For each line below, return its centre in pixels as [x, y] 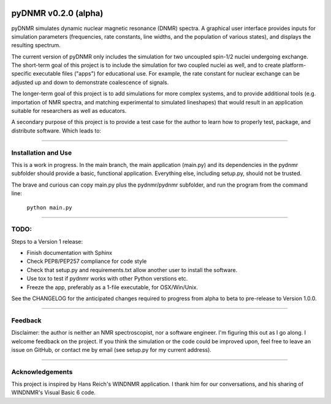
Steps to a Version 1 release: [47, 241]
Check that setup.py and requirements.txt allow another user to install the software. [132, 270]
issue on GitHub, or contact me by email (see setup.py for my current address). [111, 349]
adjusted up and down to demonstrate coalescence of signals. [90, 82]
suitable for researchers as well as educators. [69, 111]
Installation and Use [42, 152]
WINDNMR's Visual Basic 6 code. [54, 392]
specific [21, 74]
